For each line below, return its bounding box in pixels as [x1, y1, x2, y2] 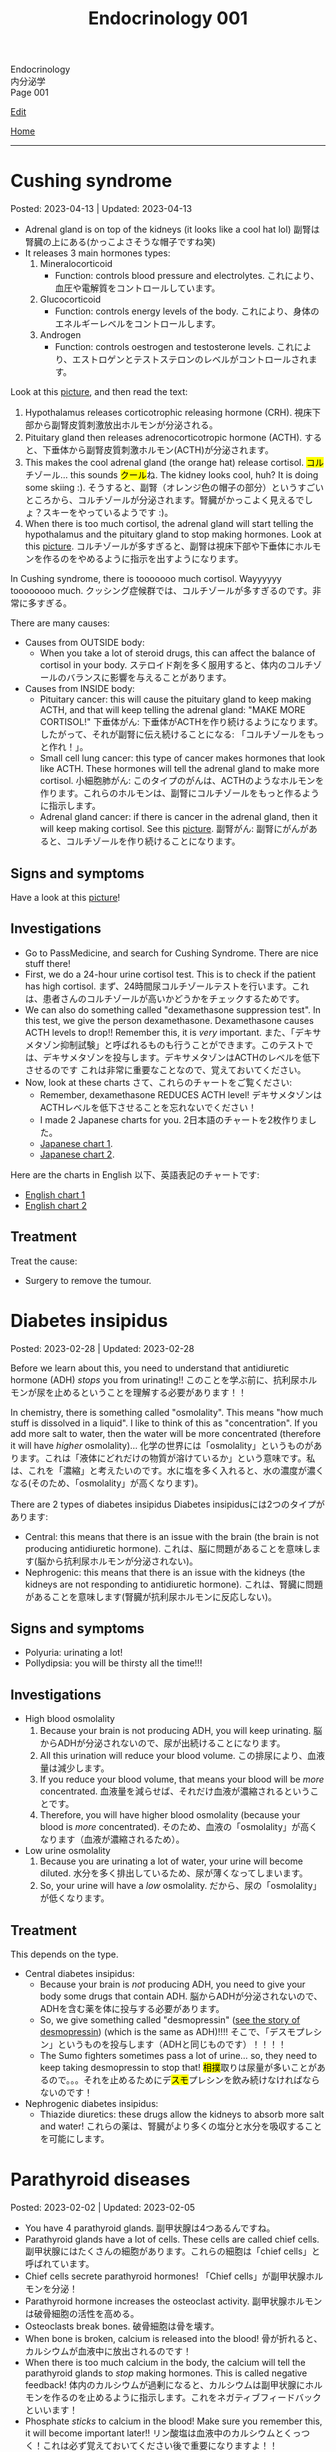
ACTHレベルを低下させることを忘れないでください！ [39, 1101, 258, 1113]
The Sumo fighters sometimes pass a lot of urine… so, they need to [39, 2049, 318, 2061]
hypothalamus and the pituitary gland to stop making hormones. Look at [24, 528, 322, 541]
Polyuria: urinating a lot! [24, 1647, 123, 1659]
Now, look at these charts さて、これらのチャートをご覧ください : [24, 1076, 293, 1088]
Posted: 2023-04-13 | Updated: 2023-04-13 [10, 203, 193, 215]
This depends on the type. [10, 1948, 119, 1960]
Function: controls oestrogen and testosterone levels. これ [54, 341, 295, 353]
